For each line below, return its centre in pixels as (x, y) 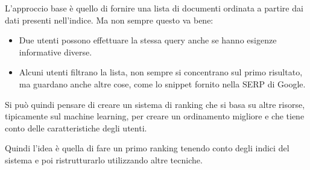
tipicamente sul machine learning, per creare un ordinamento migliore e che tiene (155, 116)
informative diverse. (55, 52)
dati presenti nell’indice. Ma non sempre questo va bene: (109, 20)
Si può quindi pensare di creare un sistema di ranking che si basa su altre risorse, (155, 104)
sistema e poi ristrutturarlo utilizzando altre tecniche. (104, 159)
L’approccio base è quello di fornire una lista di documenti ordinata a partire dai (154, 8)
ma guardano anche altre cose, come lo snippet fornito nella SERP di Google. (162, 83)
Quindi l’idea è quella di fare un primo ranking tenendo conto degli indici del (147, 148)
